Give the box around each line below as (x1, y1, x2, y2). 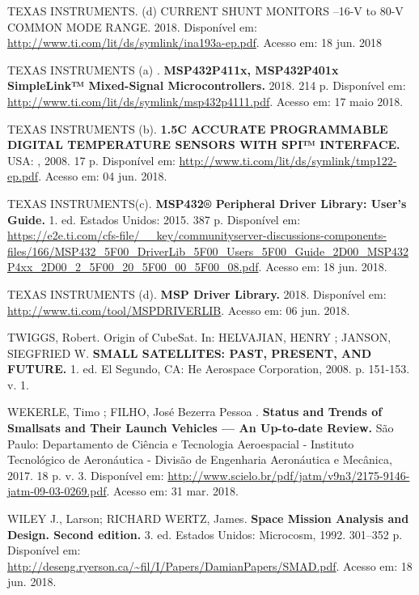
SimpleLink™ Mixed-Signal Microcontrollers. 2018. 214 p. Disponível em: (7, 77, 406, 94)
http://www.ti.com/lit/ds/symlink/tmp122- (179, 151, 397, 168)
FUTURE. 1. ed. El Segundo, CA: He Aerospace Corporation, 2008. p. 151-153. (7, 360, 410, 377)
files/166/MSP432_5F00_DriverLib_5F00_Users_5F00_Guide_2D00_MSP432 (7, 242, 408, 259)
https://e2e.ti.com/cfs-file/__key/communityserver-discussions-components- (7, 227, 387, 244)
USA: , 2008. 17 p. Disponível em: (7, 151, 176, 168)
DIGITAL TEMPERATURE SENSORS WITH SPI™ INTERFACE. (7, 136, 400, 153)
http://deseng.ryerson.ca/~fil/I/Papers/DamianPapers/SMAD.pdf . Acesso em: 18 (7, 557, 413, 574)
